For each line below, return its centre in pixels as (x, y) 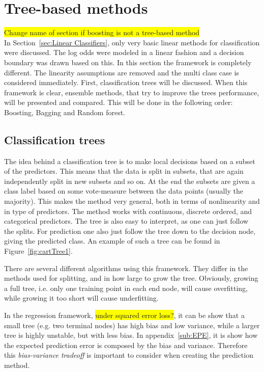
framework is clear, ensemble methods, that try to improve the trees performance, (132, 92)
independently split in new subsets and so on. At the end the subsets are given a (130, 181)
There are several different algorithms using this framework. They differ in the (126, 268)
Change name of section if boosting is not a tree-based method (102, 32)
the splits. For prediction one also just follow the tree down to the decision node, (130, 231)
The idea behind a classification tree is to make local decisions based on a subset (130, 161)
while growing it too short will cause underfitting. (81, 298)
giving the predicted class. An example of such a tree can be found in (112, 241)
